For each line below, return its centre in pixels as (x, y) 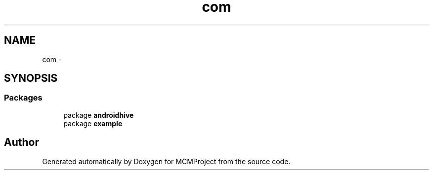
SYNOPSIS (31, 78)
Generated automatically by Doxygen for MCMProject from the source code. (166, 161)
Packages (23, 98)
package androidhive (99, 115)
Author (22, 142)
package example (93, 123)
